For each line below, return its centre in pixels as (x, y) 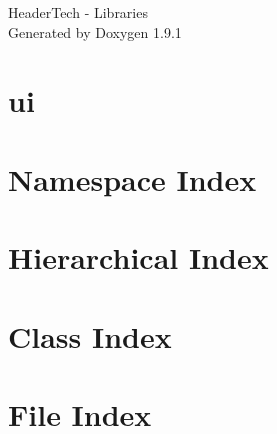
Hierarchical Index (138, 257)
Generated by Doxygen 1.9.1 (95, 31)
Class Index (90, 335)
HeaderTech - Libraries (78, 12)
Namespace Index (132, 178)
